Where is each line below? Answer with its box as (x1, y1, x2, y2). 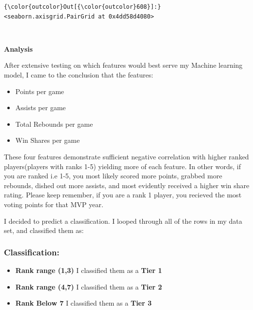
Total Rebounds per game (15, 118, 93, 129)
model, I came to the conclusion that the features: (4, 69, 154, 79)
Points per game (15, 86, 64, 96)
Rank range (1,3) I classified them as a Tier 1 (15, 265, 162, 275)
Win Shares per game (15, 135, 80, 145)
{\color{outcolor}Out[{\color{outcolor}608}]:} (4, 3, 161, 10)
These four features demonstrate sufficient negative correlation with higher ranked (4, 151, 249, 161)
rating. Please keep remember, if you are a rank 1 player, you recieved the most (4, 190, 242, 200)
